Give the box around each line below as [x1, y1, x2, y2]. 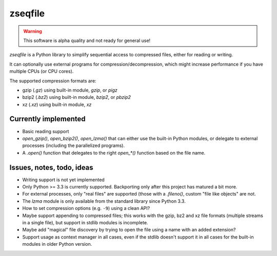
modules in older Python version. [22, 241, 92, 247]
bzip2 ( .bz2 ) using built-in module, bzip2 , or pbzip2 [22, 94, 131, 100]
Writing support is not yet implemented [22, 177, 105, 183]
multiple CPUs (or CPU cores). [9, 68, 74, 74]
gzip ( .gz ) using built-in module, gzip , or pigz [22, 87, 117, 93]
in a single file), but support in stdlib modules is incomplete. [22, 220, 148, 225]
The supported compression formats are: [9, 77, 97, 84]
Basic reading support [22, 128, 69, 134]
